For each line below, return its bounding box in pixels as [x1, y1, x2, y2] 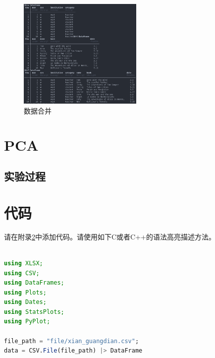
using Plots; [4, 289, 47, 296]
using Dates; [4, 298, 47, 306]
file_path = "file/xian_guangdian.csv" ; [4, 337, 139, 345]
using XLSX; [4, 259, 43, 267]
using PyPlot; [4, 318, 51, 325]
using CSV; [4, 269, 40, 277]
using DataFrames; [4, 279, 64, 287]
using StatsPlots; [4, 308, 64, 315]
